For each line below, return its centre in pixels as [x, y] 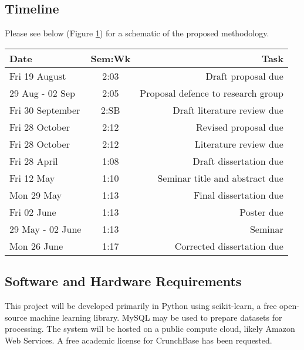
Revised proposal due [239, 127]
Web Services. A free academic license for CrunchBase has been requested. [139, 340]
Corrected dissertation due [229, 246]
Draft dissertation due [238, 161]
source [16, 317]
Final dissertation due [238, 195]
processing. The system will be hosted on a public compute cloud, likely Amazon [150, 329]
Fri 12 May [32, 178]
